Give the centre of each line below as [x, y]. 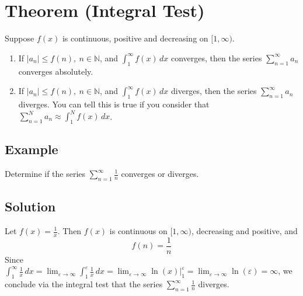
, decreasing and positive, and [245, 231]
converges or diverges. [160, 173]
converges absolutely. [56, 71]
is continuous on [138, 231]
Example [32, 149]
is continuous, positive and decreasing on [135, 38]
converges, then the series [216, 58]
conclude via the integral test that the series [84, 284]
